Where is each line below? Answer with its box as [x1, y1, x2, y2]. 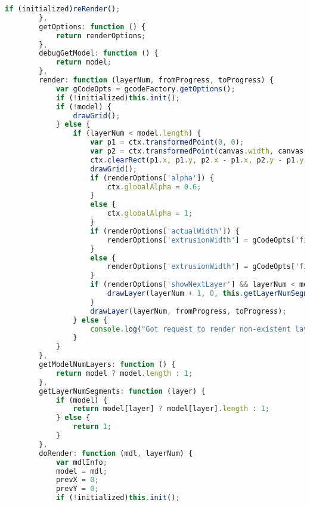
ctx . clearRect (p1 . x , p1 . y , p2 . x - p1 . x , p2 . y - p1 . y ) [90, 155, 308, 164]
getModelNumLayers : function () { [39, 360, 176, 369]
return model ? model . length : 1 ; [55, 369, 193, 378]
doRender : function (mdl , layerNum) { [39, 449, 193, 458]
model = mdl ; [55, 467, 107, 476]
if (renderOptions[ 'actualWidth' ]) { [90, 226, 240, 235]
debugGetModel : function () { [39, 49, 159, 58]
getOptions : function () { [39, 22, 146, 31]
